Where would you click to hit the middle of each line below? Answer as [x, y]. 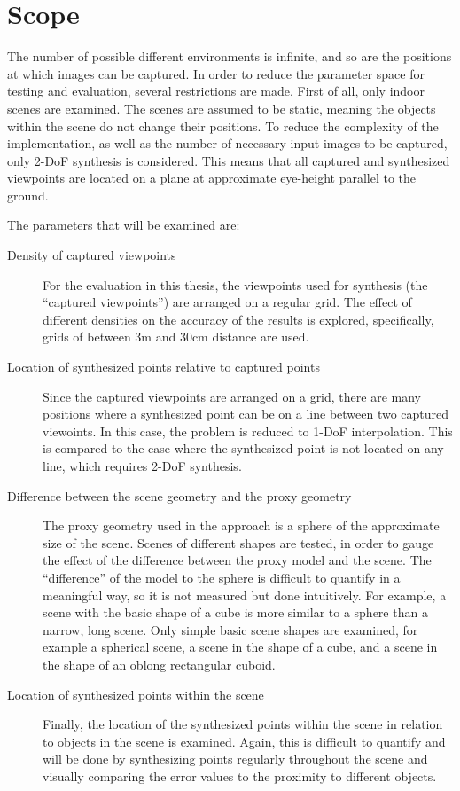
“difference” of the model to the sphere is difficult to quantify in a [222, 577]
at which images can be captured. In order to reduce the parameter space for [216, 73]
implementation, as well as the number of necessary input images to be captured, [227, 143]
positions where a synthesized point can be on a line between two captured [246, 414]
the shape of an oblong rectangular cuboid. [159, 664]
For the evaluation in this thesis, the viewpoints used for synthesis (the [235, 284]
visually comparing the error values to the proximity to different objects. [240, 775]
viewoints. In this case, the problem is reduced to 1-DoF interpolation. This [248, 431]
